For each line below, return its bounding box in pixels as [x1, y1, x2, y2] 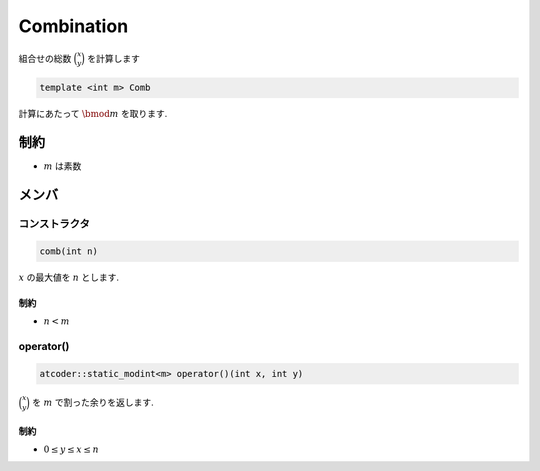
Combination [18, 15, 129, 37]
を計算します [86, 52, 140, 64]
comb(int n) [39, 245, 99, 257]
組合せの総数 [18, 52, 72, 64]
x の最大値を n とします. [18, 271, 120, 283]
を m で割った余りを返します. [31, 396, 154, 408]
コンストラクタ [18, 217, 90, 231]
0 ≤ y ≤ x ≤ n [43, 444, 100, 455]
